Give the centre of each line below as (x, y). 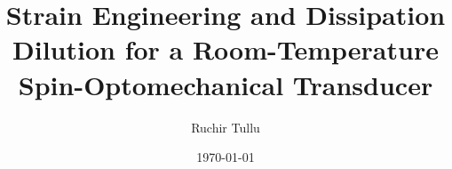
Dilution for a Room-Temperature (226, 49)
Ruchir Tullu (226, 127)
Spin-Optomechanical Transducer (226, 84)
